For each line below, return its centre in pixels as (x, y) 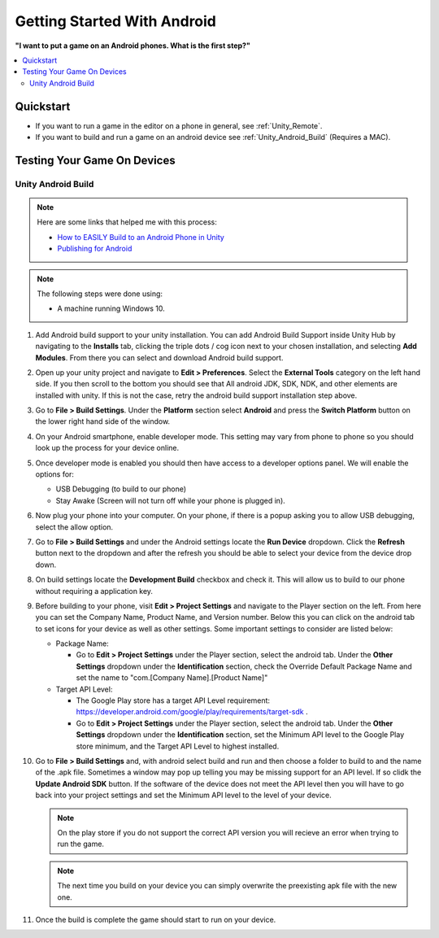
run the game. (81, 844)
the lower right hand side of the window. (103, 421)
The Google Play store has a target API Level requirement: (173, 700)
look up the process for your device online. (107, 448)
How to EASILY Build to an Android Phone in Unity (141, 237)
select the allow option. (74, 527)
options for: (55, 474)
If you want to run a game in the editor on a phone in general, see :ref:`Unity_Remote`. (179, 125)
